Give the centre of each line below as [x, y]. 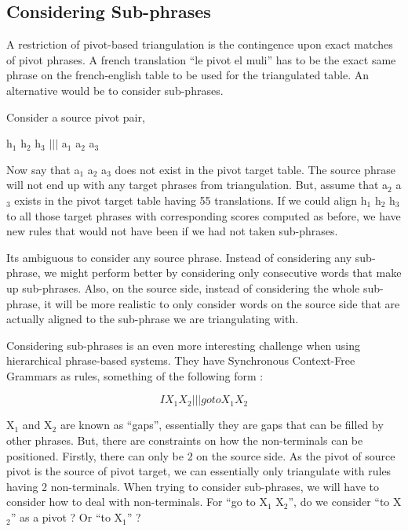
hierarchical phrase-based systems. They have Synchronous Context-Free [181, 360]
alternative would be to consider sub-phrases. [115, 90]
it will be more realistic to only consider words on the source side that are [222, 303]
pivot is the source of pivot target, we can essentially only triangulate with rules [199, 471]
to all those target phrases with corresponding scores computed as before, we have [204, 215]
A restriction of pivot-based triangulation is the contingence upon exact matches [200, 44]
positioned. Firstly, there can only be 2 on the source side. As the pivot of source [201, 455]
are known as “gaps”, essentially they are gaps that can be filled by [222, 425]
